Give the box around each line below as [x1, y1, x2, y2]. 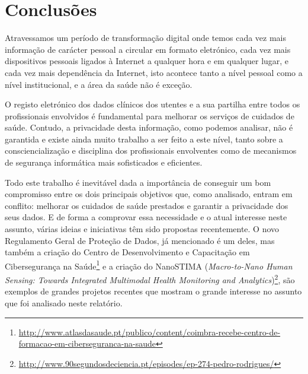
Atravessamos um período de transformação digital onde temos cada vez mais [5, 31, 287, 44]
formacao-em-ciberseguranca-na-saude [18, 337, 156, 350]
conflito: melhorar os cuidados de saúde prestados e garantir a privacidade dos [5, 199, 288, 211]
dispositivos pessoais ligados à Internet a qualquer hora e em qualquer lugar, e [5, 55, 289, 67]
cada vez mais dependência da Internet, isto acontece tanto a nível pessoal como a [5, 66, 303, 78]
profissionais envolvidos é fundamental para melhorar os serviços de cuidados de [5, 109, 294, 122]
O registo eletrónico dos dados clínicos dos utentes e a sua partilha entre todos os [5, 98, 300, 110]
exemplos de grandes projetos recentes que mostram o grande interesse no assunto [5, 285, 302, 297]
